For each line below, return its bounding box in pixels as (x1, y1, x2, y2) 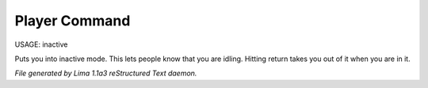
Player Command (14, 12, 131, 29)
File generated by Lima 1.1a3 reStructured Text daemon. (14, 68, 197, 78)
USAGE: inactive (14, 40, 68, 49)
